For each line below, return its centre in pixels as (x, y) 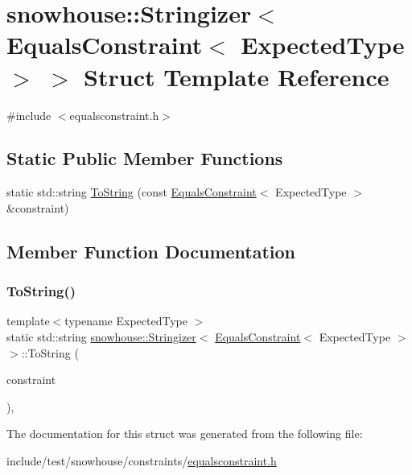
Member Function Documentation (151, 251)
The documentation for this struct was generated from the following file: (185, 434)
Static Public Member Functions (145, 158)
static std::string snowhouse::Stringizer (101, 337)
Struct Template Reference (237, 76)
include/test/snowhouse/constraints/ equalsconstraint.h (142, 461)
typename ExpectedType (126, 321)
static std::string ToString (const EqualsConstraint (132, 192)
